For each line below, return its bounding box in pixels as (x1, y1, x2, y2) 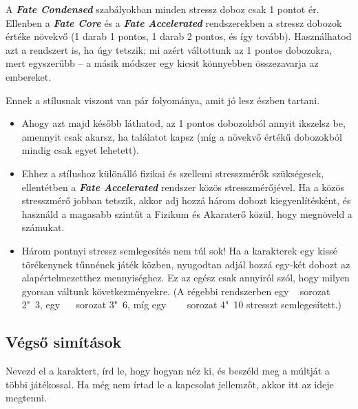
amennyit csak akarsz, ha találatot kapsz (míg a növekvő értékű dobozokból (21, 129, 342, 143)
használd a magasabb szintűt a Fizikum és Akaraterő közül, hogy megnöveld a (21, 206, 352, 221)
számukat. (21, 220, 65, 235)
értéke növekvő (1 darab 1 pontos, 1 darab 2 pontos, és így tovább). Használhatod (6, 29, 352, 43)
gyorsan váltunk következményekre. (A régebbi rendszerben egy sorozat (21, 283, 330, 298)
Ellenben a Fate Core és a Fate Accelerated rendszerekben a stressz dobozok (6, 15, 342, 30)
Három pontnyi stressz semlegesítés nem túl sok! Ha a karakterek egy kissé (21, 243, 337, 257)
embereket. (6, 69, 52, 83)
